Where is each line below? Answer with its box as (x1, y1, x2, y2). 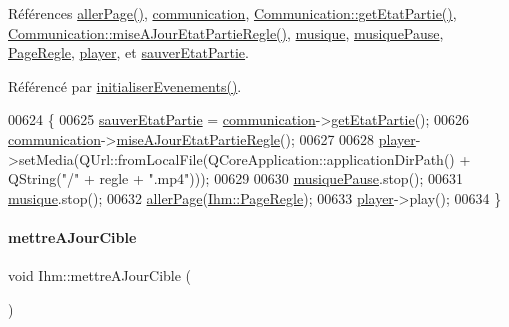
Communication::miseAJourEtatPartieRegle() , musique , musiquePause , (8, 22, 444, 43)
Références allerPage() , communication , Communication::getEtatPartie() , (8, 3, 457, 23)
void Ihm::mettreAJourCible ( (8, 265, 192, 286)
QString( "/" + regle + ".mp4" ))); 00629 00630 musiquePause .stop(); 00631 (8, 168, 464, 189)
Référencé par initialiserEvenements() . (8, 75, 242, 96)
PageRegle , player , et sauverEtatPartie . (8, 42, 249, 63)
